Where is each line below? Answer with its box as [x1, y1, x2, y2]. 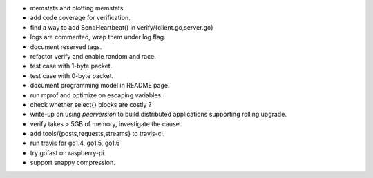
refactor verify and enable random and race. [30, 52, 157, 60]
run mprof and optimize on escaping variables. [30, 90, 163, 99]
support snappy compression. [30, 159, 115, 167]
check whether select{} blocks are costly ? [30, 100, 152, 108]
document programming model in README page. [30, 81, 170, 90]
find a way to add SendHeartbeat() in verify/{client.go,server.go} [30, 23, 213, 31]
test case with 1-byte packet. [30, 62, 113, 70]
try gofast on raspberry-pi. [30, 148, 106, 157]
